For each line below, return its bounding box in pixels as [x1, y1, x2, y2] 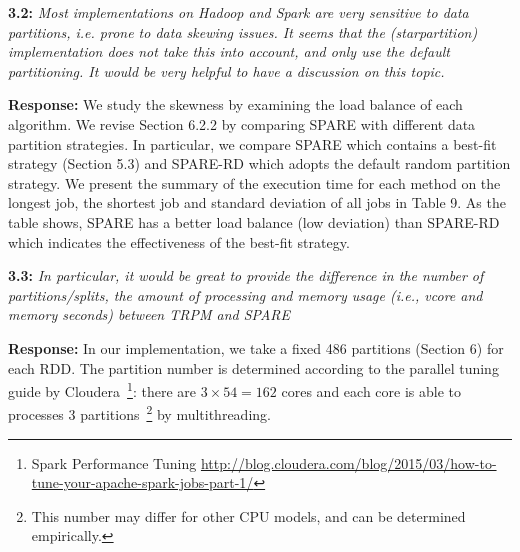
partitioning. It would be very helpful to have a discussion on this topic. [8, 60, 445, 81]
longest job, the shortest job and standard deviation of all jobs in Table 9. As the [8, 192, 506, 213]
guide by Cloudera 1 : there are [8, 378, 196, 401]
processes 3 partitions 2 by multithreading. [8, 401, 271, 424]
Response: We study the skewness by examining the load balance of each [8, 94, 463, 115]
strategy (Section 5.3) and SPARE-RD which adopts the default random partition [8, 153, 511, 174]
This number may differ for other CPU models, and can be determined [31, 505, 466, 526]
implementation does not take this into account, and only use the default [8, 41, 450, 62]
